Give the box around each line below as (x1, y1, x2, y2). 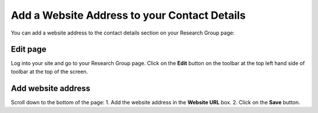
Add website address (11, 83, 91, 93)
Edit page (11, 44, 47, 54)
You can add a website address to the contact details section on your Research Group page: (11, 29, 235, 36)
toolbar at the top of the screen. (11, 68, 88, 75)
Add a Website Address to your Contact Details (11, 9, 246, 22)
